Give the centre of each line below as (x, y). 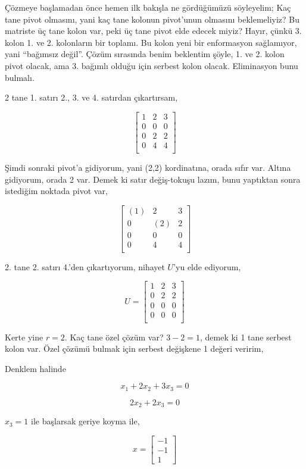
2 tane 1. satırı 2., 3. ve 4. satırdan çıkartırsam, (91, 97)
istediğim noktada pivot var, (56, 191)
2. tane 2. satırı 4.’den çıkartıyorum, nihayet (85, 266)
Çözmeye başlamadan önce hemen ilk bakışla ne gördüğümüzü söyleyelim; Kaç (148, 7)
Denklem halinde (35, 368)
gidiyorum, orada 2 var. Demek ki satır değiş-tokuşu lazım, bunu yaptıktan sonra (153, 179)
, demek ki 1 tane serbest (246, 337)
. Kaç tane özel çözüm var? (114, 337)
